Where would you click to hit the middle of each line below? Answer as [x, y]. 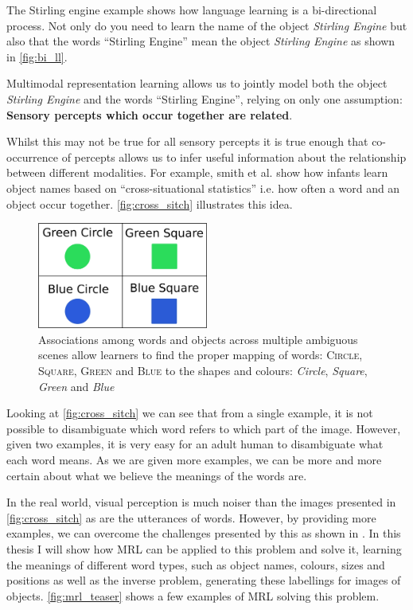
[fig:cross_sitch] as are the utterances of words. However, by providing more [191, 517]
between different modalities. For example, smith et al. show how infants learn [197, 172]
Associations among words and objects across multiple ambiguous [198, 339]
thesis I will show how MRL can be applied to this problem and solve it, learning [204, 548]
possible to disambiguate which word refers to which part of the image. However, [204, 428]
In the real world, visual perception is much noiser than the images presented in [201, 502]
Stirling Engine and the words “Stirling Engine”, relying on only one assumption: [205, 98]
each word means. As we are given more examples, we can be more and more [194, 459]
